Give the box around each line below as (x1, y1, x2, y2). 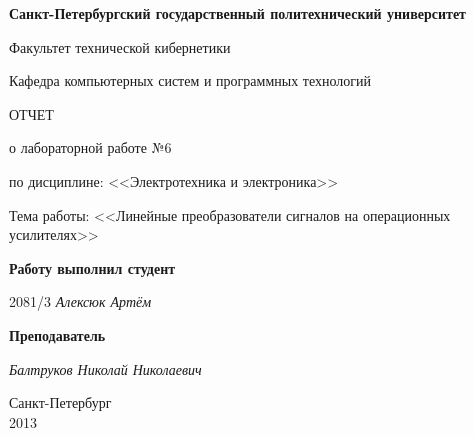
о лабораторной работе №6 (9, 137, 172, 158)
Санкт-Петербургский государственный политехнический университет (9, 3, 466, 23)
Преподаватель (9, 324, 106, 345)
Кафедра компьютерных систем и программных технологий (9, 70, 372, 91)
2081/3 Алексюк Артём (9, 291, 152, 312)
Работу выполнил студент (9, 257, 176, 278)
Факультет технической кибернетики (9, 36, 231, 57)
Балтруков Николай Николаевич (9, 358, 202, 379)
